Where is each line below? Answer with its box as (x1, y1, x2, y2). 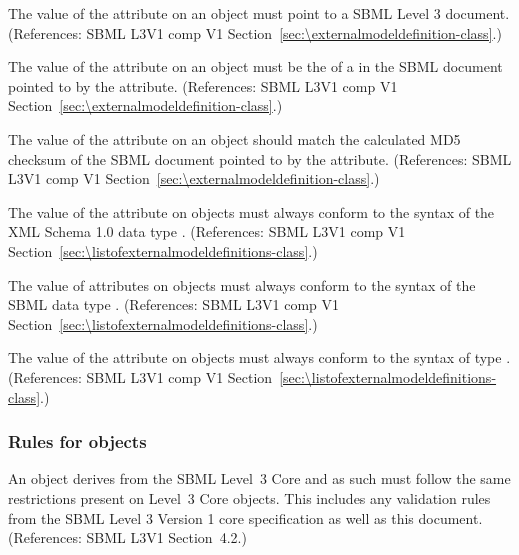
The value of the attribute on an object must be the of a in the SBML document (8, 56, 503, 77)
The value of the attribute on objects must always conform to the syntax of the (8, 201, 495, 222)
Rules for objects (8, 429, 147, 454)
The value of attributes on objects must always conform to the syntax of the (8, 274, 476, 295)
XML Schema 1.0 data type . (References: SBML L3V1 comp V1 (8, 221, 406, 242)
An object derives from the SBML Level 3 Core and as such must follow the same (8, 468, 511, 489)
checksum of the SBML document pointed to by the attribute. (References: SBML (8, 148, 512, 169)
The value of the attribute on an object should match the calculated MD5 (8, 128, 461, 149)
